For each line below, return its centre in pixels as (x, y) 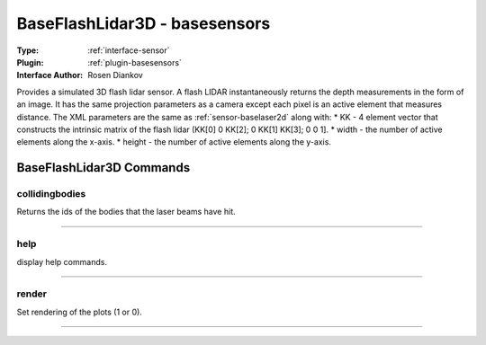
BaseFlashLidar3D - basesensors (144, 23)
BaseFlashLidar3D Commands (103, 168)
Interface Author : (50, 75)
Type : (28, 50)
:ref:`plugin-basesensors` (135, 62)
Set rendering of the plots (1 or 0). (80, 312)
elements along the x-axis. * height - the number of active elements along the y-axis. (174, 142)
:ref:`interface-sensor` (129, 50)
